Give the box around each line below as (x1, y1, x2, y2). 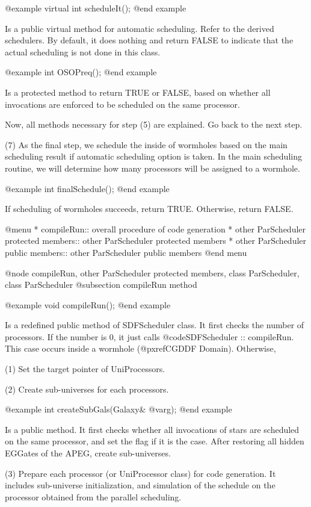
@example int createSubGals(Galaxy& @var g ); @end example (5, 403, 232, 415)
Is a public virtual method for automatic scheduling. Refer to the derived (5, 22, 274, 34)
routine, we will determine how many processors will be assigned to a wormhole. (5, 161, 300, 174)
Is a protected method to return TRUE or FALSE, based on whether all (5, 86, 271, 98)
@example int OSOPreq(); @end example (5, 66, 157, 78)
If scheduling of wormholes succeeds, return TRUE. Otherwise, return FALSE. (5, 202, 294, 215)
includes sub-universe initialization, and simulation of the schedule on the (5, 479, 276, 491)
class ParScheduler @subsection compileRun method (5, 278, 197, 291)
